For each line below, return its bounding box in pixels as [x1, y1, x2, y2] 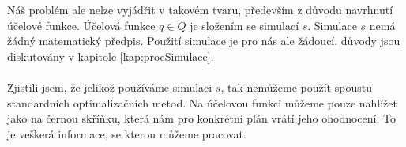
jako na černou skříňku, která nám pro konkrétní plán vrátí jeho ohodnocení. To [7, 110, 396, 126]
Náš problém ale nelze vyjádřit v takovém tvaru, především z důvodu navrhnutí [7, 2, 393, 17]
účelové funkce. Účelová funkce [7, 17, 156, 33]
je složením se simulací [190, 17, 299, 33]
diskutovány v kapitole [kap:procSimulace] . [7, 47, 214, 64]
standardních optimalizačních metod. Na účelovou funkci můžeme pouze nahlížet [7, 94, 398, 111]
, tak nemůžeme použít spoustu [220, 78, 372, 95]
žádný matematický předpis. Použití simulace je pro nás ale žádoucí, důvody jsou [7, 32, 400, 49]
